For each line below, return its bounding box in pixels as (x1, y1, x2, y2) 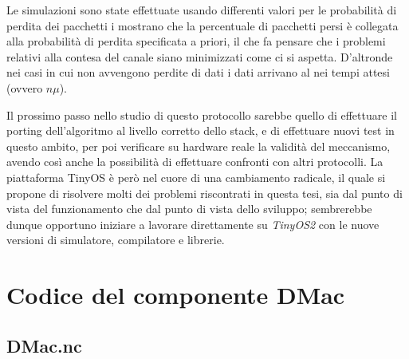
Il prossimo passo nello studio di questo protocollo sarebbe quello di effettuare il (6, 106, 397, 123)
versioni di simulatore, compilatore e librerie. (6, 231, 225, 248)
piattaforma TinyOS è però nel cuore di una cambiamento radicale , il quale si (6, 168, 386, 185)
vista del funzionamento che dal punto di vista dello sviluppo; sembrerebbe (6, 200, 372, 217)
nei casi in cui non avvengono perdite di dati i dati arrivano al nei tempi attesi (6, 64, 390, 81)
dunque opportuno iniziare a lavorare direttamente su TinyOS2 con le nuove (6, 215, 380, 232)
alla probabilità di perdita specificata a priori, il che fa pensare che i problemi (6, 33, 386, 49)
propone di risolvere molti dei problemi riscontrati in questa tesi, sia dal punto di (6, 184, 403, 201)
